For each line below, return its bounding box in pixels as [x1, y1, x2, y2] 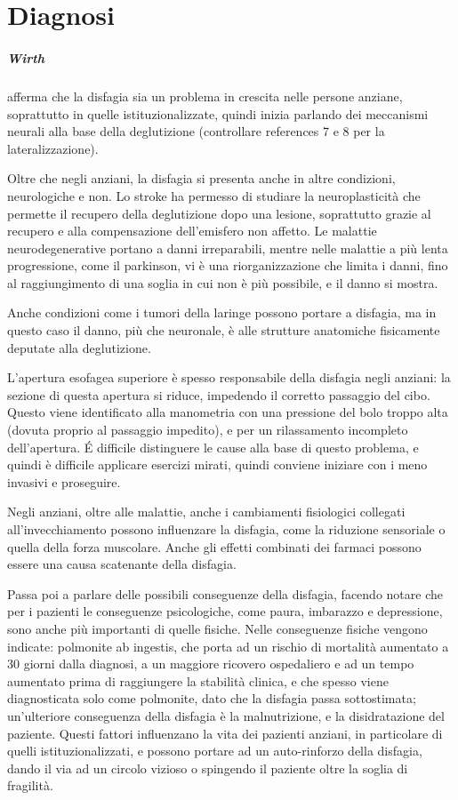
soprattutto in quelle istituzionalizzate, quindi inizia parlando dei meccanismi [7, 104, 429, 123]
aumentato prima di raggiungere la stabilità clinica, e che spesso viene [7, 671, 389, 690]
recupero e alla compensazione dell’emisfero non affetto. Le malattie [7, 221, 377, 240]
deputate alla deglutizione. [7, 338, 151, 356]
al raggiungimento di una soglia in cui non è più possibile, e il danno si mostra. [7, 273, 438, 292]
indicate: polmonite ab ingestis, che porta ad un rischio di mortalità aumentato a [7, 636, 449, 655]
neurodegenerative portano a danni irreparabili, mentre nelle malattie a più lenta [7, 238, 448, 257]
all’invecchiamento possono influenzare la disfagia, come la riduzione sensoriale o [7, 520, 446, 538]
